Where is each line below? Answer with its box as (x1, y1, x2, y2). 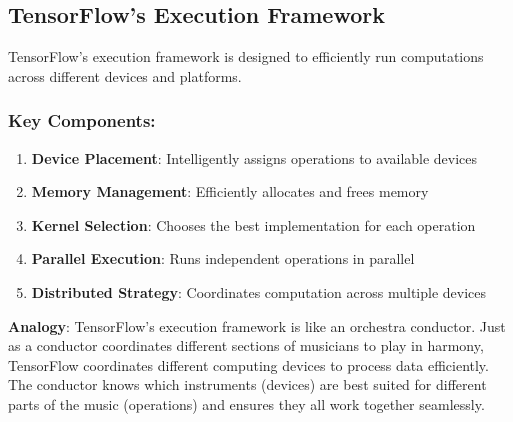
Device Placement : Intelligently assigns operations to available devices (31, 147, 478, 168)
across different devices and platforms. (8, 65, 242, 86)
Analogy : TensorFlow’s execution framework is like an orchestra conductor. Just (8, 315, 506, 336)
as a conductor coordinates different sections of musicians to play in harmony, (8, 335, 484, 356)
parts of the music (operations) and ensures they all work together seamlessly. (8, 393, 485, 414)
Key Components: (8, 108, 156, 133)
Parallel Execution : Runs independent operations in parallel (31, 248, 415, 269)
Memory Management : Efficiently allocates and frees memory (31, 181, 429, 202)
